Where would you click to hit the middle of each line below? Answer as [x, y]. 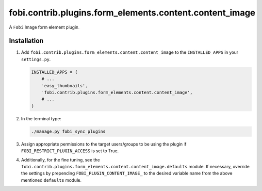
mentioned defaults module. [51, 180]
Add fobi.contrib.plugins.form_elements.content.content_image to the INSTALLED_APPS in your [130, 52]
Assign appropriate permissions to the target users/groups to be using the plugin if [104, 144]
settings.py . [36, 59]
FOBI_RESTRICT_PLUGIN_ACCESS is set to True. [70, 151]
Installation [26, 41]
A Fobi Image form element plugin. [44, 27]
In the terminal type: [41, 118]
